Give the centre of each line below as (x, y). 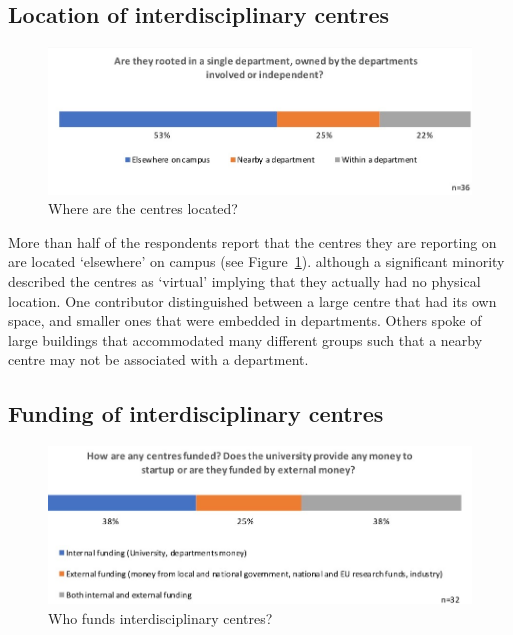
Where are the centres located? (143, 208)
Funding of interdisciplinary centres (196, 413)
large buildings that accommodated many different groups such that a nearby (245, 339)
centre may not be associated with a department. (158, 359)
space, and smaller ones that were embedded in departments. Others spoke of (245, 320)
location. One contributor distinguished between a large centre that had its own (252, 300)
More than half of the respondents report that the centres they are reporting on (252, 241)
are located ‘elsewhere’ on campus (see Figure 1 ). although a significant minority (256, 261)
